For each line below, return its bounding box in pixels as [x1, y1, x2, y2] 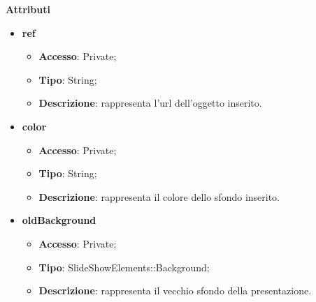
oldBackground [22, 213, 96, 227]
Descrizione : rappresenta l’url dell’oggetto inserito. [38, 96, 262, 110]
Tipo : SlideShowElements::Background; [38, 259, 210, 274]
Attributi [6, 2, 50, 16]
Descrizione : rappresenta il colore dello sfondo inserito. [38, 189, 280, 204]
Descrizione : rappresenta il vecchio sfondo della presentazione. [38, 283, 312, 298]
